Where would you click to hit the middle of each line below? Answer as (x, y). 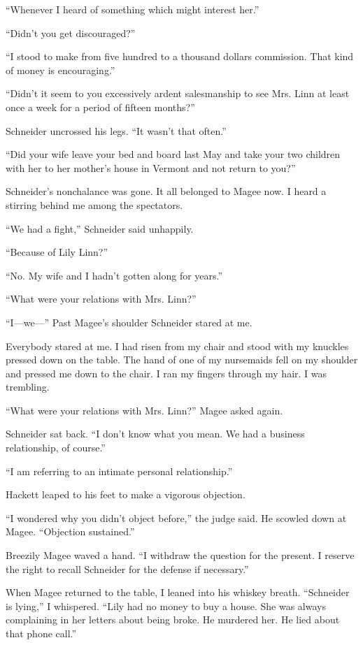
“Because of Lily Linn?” (57, 252)
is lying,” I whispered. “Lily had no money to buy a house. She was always (166, 606)
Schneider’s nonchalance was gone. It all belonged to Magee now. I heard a (166, 191)
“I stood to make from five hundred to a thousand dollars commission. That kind (180, 56)
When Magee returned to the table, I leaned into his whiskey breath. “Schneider (178, 592)
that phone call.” (41, 633)
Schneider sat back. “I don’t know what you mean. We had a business (155, 434)
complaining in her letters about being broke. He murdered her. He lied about (173, 619)
